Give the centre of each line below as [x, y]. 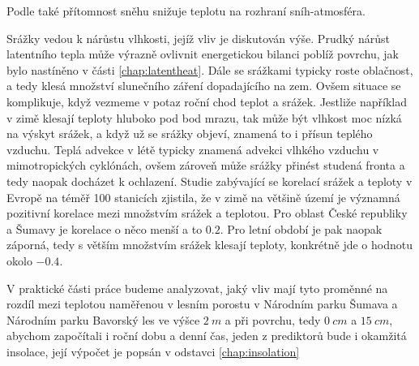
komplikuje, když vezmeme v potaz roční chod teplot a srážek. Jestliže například [207, 101]
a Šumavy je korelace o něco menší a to [105, 228]
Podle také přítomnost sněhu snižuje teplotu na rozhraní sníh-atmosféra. [186, 11]
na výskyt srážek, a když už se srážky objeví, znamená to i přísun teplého [190, 133]
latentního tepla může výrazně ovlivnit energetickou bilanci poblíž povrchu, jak [203, 54]
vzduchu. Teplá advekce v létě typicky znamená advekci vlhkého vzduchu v [193, 149]
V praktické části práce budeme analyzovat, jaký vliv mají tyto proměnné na [197, 288]
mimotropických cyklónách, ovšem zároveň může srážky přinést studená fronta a [206, 165]
